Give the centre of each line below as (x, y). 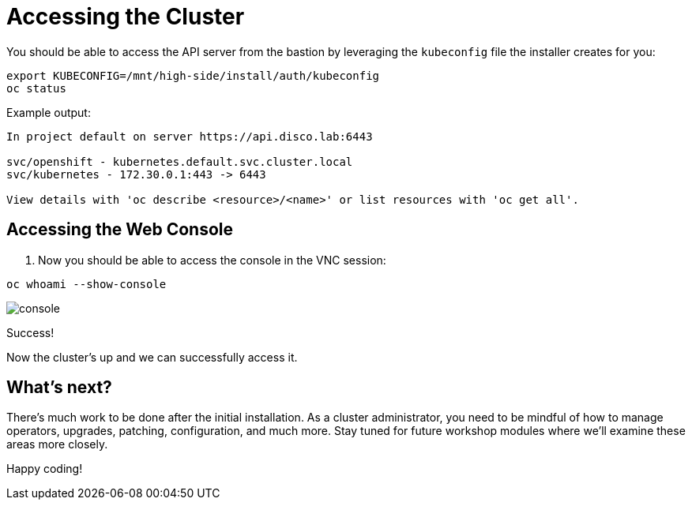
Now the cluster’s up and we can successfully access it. (152, 357)
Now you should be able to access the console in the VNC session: (212, 260)
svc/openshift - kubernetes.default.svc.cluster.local (180, 161)
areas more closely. (57, 444)
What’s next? (59, 388)
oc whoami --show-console (86, 284)
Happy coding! (45, 469)
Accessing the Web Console (120, 230)
